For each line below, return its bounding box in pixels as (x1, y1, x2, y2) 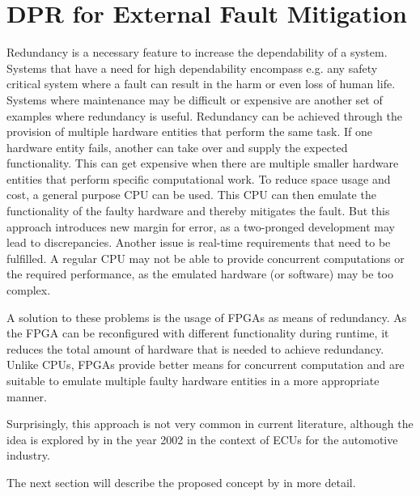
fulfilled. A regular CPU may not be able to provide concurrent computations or (6, 249, 405, 266)
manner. (6, 388, 47, 405)
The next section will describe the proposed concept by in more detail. (6, 473, 356, 490)
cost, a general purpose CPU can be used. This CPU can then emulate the (6, 186, 376, 203)
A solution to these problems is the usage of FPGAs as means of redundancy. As (6, 308, 407, 325)
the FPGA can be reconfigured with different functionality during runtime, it (6, 324, 389, 341)
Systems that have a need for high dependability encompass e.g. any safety (6, 59, 378, 76)
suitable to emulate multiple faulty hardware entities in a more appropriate (6, 372, 380, 388)
